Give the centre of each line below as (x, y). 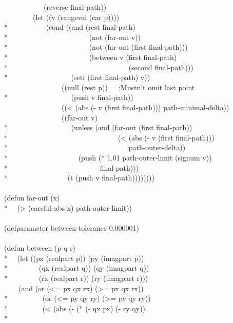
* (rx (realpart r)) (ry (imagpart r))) (76, 278)
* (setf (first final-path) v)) (77, 77)
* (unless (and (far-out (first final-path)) (98, 127)
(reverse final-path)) (75, 7)
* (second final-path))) (99, 67)
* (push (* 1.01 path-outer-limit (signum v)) (108, 157)
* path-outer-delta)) (95, 147)
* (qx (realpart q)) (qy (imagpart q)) (77, 268)
